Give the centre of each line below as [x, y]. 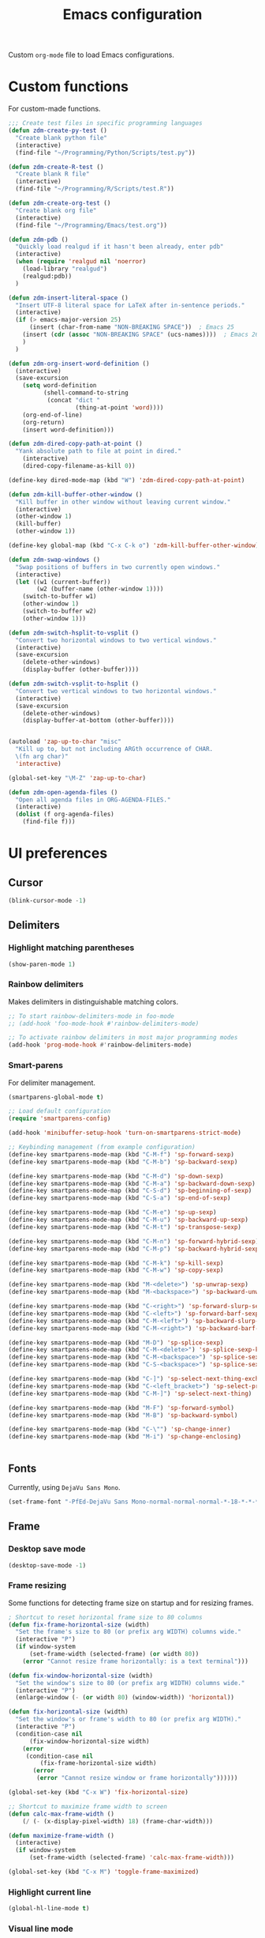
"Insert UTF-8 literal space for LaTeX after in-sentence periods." [130, 305]
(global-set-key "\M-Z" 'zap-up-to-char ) [77, 778]
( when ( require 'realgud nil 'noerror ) [81, 262]
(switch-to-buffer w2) [60, 611]
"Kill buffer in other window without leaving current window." [123, 502]
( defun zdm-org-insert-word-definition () [79, 364]
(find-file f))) [49, 822]
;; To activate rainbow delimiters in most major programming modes [123, 1038]
